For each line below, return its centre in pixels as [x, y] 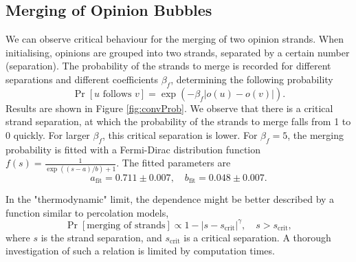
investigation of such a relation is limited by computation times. [140, 251]
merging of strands [126, 225]
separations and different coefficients [82, 79]
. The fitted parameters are [174, 163]
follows [117, 94]
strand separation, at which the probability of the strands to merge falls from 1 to [178, 121]
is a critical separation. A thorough [257, 237]
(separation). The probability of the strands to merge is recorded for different [168, 66]
